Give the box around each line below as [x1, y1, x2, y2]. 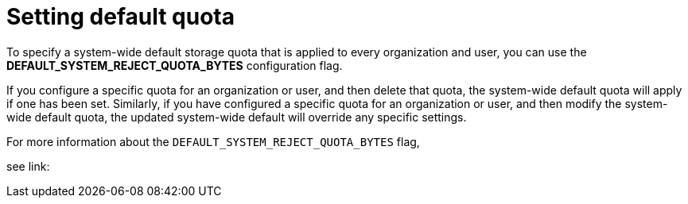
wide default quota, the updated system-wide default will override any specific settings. [6, 110, 467, 124]
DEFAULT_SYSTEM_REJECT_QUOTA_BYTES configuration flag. [6, 58, 343, 72]
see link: [6, 159, 50, 173]
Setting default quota [6, 3, 235, 30]
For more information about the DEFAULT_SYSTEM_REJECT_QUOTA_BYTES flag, [6, 134, 420, 148]
